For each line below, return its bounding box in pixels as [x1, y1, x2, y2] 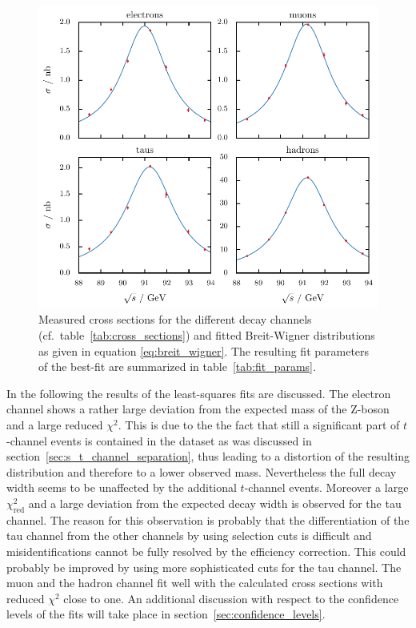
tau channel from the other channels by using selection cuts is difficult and [6, 527, 372, 544]
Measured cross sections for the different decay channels [38, 311, 312, 328]
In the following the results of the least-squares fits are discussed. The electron [6, 384, 391, 401]
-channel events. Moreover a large [244, 479, 409, 496]
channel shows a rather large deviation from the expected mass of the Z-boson [6, 401, 390, 417]
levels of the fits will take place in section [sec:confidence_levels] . [6, 606, 326, 622]
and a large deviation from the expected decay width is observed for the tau [28, 495, 402, 511]
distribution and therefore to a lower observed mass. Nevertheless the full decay [6, 463, 397, 480]
